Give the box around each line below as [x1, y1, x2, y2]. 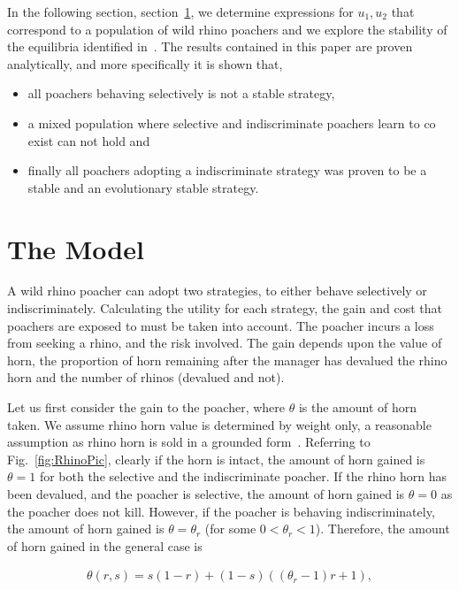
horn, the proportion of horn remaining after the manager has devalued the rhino [7, 350, 448, 369]
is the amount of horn [298, 398, 417, 417]
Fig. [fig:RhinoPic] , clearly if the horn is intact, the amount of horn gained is [7, 449, 425, 468]
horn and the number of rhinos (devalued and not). [7, 368, 285, 387]
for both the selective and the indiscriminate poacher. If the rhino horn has [39, 467, 448, 486]
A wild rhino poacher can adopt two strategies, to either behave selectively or [7, 281, 427, 300]
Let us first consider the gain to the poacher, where [7, 398, 286, 417]
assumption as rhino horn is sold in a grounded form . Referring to [7, 433, 371, 451]
